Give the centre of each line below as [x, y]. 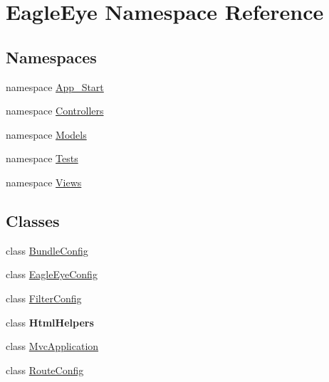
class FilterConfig [44, 298]
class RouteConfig [45, 370]
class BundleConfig [47, 250]
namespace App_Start [55, 86]
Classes [33, 220]
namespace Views [44, 182]
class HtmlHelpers [50, 322]
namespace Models [46, 134]
